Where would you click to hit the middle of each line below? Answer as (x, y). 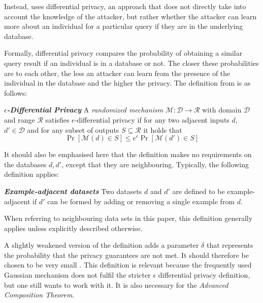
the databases (25, 164)
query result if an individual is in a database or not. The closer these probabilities (131, 63)
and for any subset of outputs (73, 129)
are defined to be (199, 191)
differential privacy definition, (204, 275)
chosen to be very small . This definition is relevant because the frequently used (128, 265)
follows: (16, 92)
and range (20, 119)
